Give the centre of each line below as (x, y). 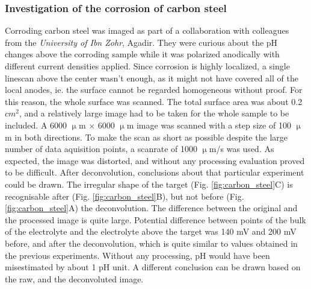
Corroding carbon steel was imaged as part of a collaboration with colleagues (147, 30)
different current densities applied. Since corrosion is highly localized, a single (147, 66)
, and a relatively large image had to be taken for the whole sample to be (154, 113)
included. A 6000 (36, 125)
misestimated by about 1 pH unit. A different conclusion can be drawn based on (153, 267)
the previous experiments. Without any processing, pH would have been (137, 255)
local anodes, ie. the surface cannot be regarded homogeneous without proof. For (154, 90)
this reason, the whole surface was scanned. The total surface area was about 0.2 (154, 101)
